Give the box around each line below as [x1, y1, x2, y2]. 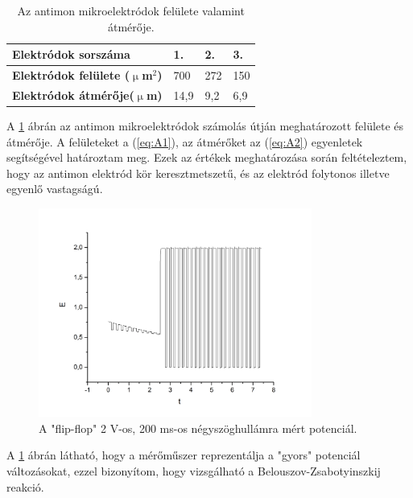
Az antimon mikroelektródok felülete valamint [17, 2, 245, 19]
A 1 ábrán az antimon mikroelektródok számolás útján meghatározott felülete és [6, 117, 404, 134]
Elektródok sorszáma [12, 46, 130, 63]
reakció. [6, 478, 44, 495]
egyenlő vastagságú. [6, 180, 103, 197]
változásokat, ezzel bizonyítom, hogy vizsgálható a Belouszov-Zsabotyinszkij [6, 463, 381, 479]
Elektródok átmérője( [12, 86, 134, 103]
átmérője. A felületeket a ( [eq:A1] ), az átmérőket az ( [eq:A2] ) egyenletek [6, 133, 363, 150]
